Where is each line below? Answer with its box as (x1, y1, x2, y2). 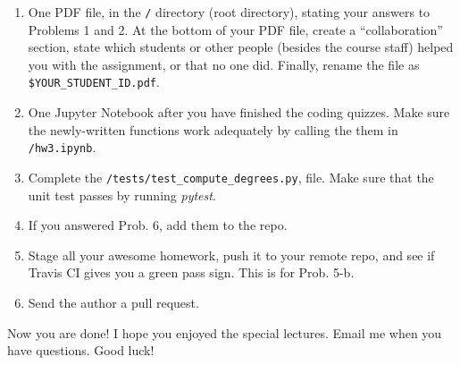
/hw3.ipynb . (28, 138, 96, 157)
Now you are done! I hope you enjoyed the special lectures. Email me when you (7, 323, 442, 342)
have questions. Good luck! (7, 341, 155, 360)
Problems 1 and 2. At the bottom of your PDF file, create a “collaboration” (28, 20, 443, 38)
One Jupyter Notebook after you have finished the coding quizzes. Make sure (28, 103, 450, 122)
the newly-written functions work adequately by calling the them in (28, 120, 398, 139)
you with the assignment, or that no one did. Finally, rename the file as (28, 55, 420, 73)
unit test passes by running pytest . (28, 185, 216, 204)
